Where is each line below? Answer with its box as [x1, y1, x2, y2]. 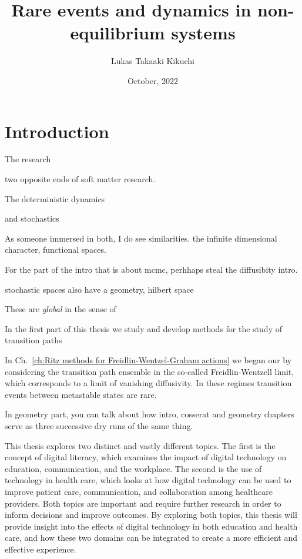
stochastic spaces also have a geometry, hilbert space [5, 283, 194, 295]
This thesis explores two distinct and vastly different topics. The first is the [5, 439, 276, 451]
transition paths [5, 334, 62, 346]
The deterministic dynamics [5, 192, 105, 205]
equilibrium [70, 21, 165, 45]
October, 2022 [127, 74, 178, 86]
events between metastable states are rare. [5, 388, 157, 400]
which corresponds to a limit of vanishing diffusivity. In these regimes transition [5, 377, 292, 389]
